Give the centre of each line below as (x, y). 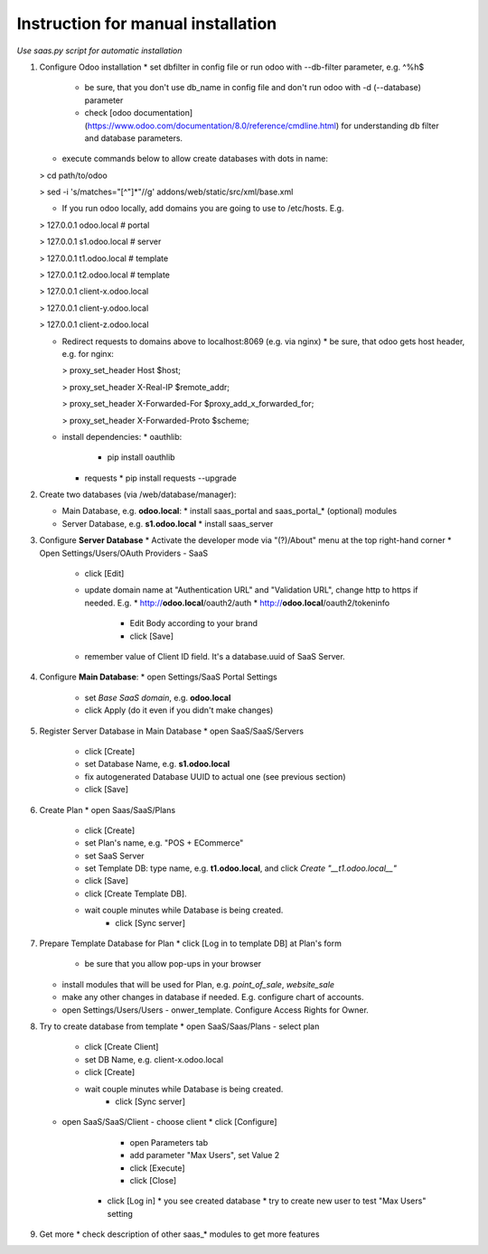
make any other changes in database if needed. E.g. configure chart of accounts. (213, 997)
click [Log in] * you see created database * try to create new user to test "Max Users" (267, 1201)
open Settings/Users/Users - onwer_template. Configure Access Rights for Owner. (216, 1010)
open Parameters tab (169, 1142)
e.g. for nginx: (88, 353)
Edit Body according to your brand (193, 623)
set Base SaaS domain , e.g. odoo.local (158, 697)
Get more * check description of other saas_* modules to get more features (179, 1234)
